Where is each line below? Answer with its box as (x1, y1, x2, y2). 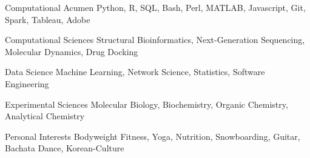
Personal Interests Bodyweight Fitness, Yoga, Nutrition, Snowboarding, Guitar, (5, 130, 300, 142)
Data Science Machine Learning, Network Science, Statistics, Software (5, 65, 265, 78)
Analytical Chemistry (5, 110, 85, 122)
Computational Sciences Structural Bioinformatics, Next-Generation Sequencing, (5, 33, 305, 46)
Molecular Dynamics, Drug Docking (5, 45, 138, 58)
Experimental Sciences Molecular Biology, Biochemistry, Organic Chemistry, (5, 97, 288, 110)
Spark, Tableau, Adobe (5, 13, 90, 25)
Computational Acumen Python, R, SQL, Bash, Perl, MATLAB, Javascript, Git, (5, 1, 306, 13)
